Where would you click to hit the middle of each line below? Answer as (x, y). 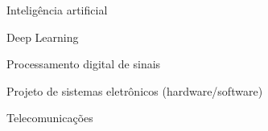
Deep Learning (43, 37)
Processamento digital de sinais (84, 64)
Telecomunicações (50, 118)
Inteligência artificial (57, 10)
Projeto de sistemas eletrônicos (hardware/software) (135, 90)
